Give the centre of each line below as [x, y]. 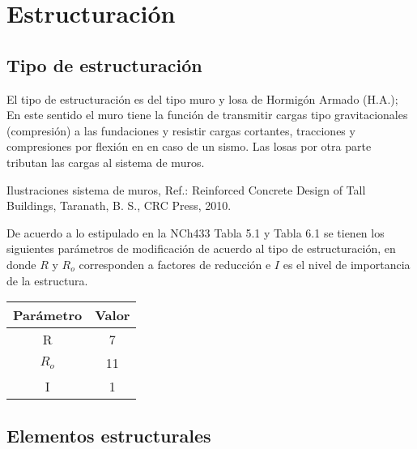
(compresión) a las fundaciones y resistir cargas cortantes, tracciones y [181, 130]
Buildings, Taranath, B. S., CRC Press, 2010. [119, 205]
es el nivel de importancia [347, 264]
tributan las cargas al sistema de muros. [106, 162]
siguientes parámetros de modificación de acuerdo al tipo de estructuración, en [201, 248]
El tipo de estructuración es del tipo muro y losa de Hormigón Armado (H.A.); [202, 98]
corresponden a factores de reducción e [175, 264]
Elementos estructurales [109, 435]
